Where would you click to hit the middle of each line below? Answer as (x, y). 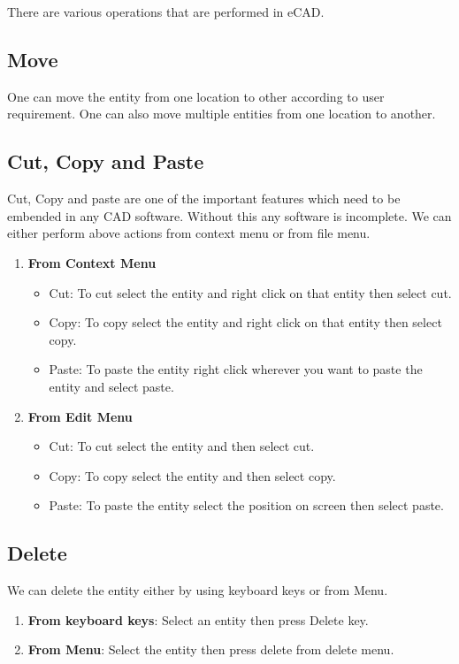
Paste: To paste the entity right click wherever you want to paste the (236, 369)
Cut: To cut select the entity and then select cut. (182, 446)
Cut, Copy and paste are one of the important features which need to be (204, 198)
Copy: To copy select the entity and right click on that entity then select (245, 322)
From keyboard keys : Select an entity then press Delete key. (198, 619)
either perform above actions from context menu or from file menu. (189, 233)
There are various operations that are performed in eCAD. (166, 11)
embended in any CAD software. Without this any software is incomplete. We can (229, 215)
